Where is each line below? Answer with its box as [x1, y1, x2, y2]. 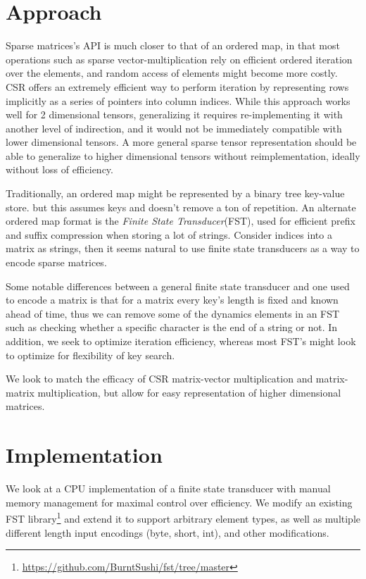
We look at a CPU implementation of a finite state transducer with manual [6, 481, 331, 496]
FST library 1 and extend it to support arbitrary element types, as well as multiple [6, 509, 360, 525]
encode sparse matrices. [6, 255, 107, 270]
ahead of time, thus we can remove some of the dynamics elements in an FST [6, 306, 340, 320]
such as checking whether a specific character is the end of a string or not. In [6, 320, 338, 335]
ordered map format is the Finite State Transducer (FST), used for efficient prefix [6, 213, 355, 228]
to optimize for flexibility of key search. [6, 347, 175, 362]
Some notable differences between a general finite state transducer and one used [6, 278, 350, 293]
